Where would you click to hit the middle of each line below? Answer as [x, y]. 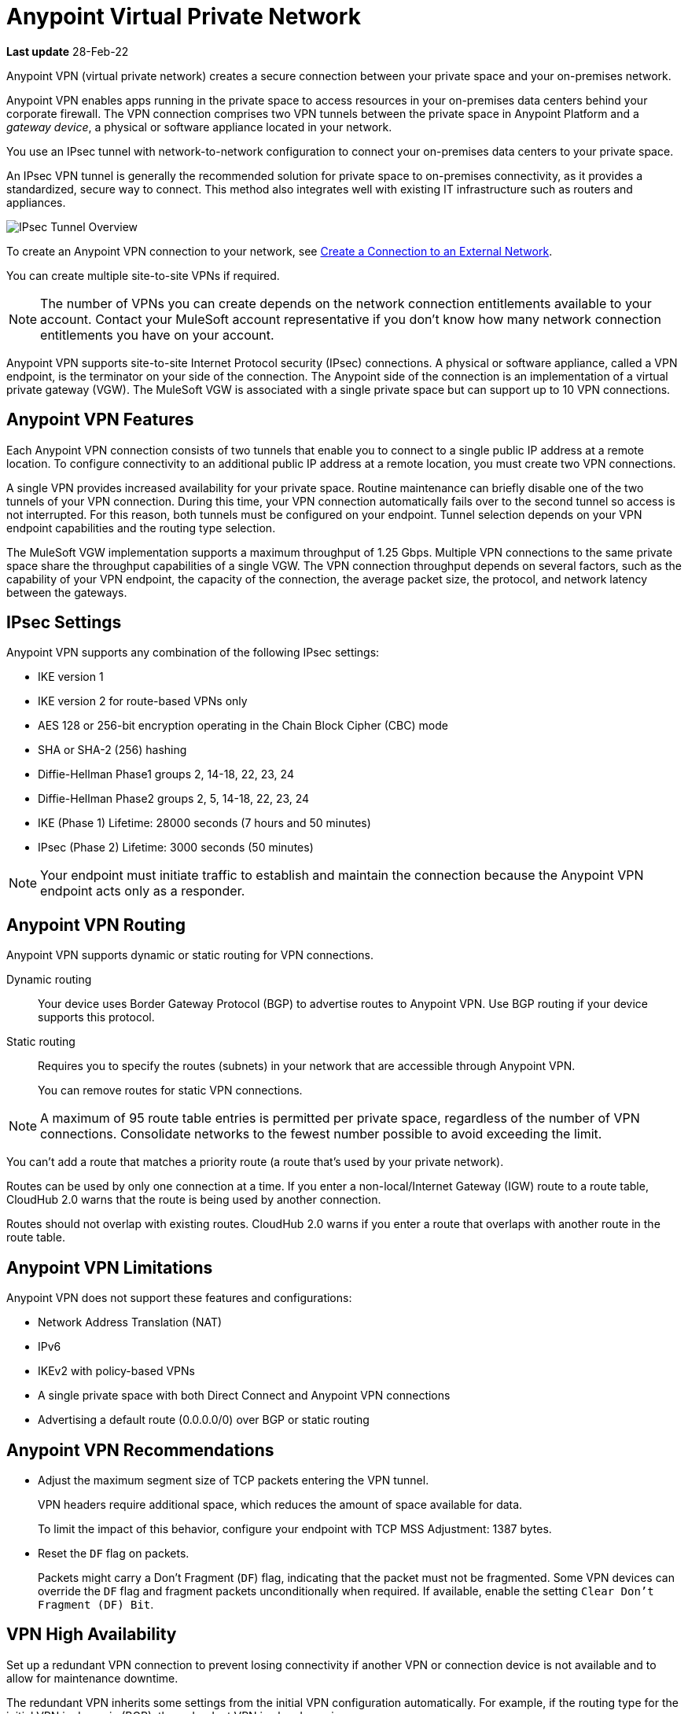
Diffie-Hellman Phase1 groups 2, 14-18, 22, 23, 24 [166, 774]
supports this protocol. [96, 1017]
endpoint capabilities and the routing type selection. [141, 528]
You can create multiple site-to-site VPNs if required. [143, 275]
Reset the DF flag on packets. [114, 1553]
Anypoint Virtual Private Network [184, 17]
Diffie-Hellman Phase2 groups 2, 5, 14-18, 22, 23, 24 [174, 799]
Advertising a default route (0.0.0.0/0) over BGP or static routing [204, 1420]
